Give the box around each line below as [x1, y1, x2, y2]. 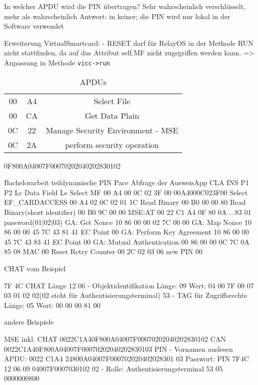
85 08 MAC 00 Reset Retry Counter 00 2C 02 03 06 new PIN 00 [4, 246, 203, 257]
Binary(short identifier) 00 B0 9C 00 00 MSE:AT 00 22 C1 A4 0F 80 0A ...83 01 [4, 207, 251, 217]
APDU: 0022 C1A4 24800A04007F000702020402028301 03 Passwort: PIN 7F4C [4, 353, 249, 364]
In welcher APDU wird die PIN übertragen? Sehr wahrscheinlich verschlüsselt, [4, 1, 246, 11]
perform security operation [65, 138, 159, 150]
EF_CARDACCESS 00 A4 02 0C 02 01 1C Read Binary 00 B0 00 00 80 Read [4, 197, 246, 207]
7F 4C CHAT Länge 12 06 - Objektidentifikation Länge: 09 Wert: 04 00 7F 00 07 [4, 280, 254, 290]
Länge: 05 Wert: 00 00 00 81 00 [4, 299, 101, 310]
